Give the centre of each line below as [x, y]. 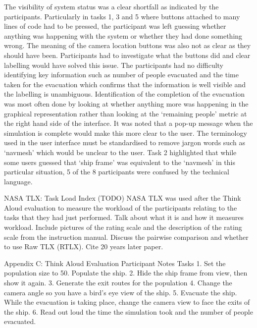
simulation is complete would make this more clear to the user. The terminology [126, 133]
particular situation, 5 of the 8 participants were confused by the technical [117, 172]
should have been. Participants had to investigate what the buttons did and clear [127, 55]
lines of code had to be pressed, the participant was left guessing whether [115, 26]
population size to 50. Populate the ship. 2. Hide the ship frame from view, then [126, 273]
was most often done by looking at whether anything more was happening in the [126, 103]
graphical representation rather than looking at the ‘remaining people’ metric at [126, 113]
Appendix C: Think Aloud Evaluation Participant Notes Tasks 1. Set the [115, 263]
